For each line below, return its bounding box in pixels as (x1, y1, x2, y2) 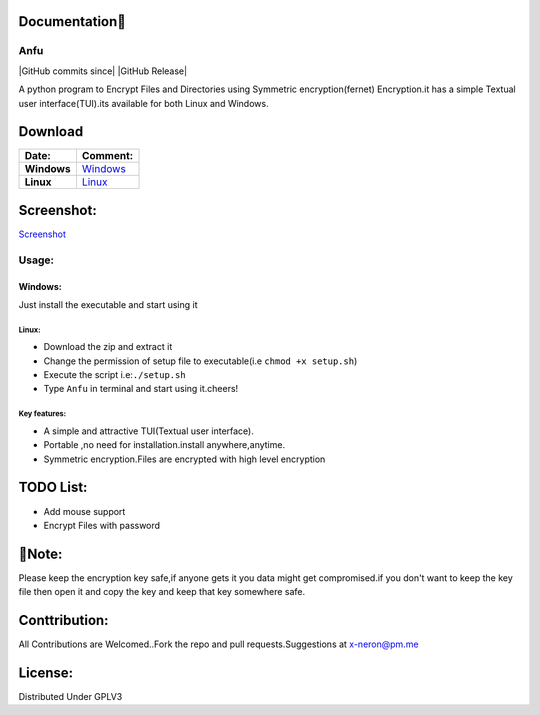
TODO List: (18, 479, 88, 496)
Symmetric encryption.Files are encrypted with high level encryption (43, 453, 326, 465)
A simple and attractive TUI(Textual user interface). (43, 425, 254, 437)
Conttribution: (18, 612, 109, 629)
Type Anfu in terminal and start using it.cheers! (43, 383, 239, 395)
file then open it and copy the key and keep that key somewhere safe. (18, 586, 306, 598)
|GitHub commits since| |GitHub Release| (18, 65, 188, 77)
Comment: (81, 149, 134, 163)
